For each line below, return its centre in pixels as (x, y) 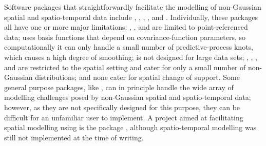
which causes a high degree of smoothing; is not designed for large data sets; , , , (131, 57)
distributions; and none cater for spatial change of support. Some (137, 77)
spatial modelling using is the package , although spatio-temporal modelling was (130, 127)
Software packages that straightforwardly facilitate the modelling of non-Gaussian (133, 7)
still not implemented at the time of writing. (74, 137)
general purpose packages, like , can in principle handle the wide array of (119, 87)
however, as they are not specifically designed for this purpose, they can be (122, 107)
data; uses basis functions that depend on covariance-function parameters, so (125, 37)
